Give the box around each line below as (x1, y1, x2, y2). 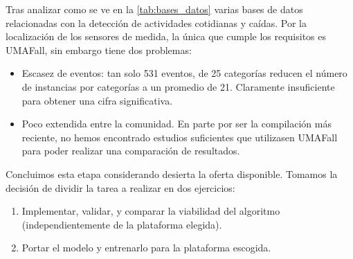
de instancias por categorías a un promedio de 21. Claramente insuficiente (21, 79, 335, 93)
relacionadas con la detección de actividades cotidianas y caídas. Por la (6, 15, 307, 30)
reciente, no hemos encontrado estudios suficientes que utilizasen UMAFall (21, 129, 338, 144)
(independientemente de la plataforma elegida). (21, 217, 222, 231)
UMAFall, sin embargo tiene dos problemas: (6, 42, 192, 57)
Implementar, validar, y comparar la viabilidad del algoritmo (21, 204, 280, 218)
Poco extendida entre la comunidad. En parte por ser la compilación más (21, 116, 332, 131)
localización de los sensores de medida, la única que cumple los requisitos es (6, 29, 327, 44)
